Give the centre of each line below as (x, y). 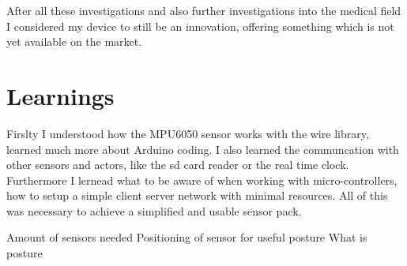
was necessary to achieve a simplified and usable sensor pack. (154, 210)
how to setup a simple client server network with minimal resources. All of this (197, 195)
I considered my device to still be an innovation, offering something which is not (200, 26)
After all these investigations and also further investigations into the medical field (204, 10)
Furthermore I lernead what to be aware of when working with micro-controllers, (202, 180)
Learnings (60, 95)
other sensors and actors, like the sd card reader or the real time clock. (178, 165)
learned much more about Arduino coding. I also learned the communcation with (203, 149)
